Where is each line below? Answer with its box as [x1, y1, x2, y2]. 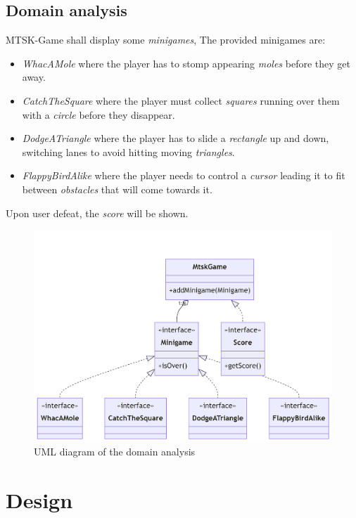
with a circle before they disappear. [22, 107, 175, 122]
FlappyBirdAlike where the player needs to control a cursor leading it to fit [22, 168, 345, 183]
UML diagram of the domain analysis [34, 444, 196, 459]
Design [6, 485, 73, 514]
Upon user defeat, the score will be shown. [6, 205, 189, 220]
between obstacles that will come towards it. [22, 181, 212, 196]
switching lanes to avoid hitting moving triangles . [22, 144, 235, 159]
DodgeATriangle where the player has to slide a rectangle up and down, [22, 131, 329, 145]
